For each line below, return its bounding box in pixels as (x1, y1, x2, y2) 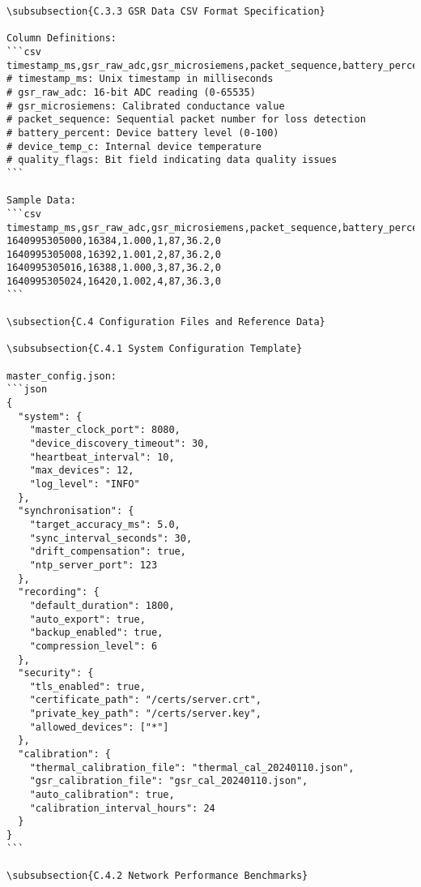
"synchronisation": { (18, 505, 134, 517)
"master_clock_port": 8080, (29, 424, 181, 436)
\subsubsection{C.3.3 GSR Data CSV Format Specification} (6, 6, 325, 17)
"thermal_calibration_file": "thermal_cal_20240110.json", (29, 761, 355, 773)
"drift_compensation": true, (29, 546, 186, 558)
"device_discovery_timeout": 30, (29, 438, 210, 449)
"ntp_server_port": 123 (29, 559, 158, 571)
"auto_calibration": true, (29, 789, 175, 801)
